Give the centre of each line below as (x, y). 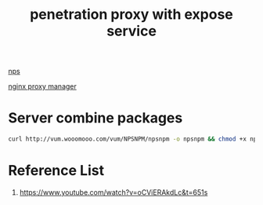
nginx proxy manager (42, 86)
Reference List (56, 171)
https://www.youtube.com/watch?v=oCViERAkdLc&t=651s (113, 192)
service (131, 31)
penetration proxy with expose (131, 15)
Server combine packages (95, 118)
